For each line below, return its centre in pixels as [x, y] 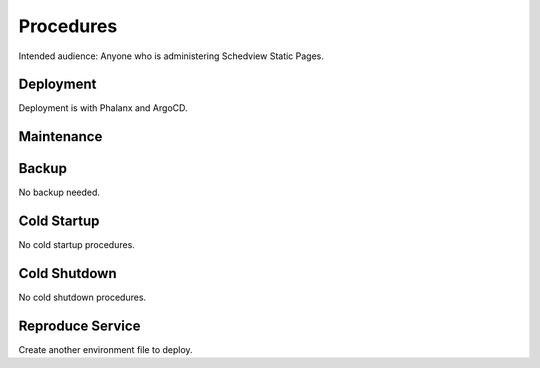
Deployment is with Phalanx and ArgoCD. [103, 108]
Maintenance [60, 136]
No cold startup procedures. [76, 245]
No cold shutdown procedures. [82, 297]
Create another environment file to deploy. [106, 350]
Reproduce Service [79, 326]
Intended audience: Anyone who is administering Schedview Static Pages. [171, 56]
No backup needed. [59, 192]
